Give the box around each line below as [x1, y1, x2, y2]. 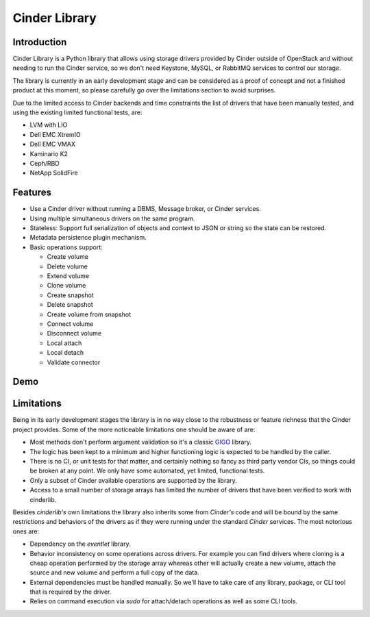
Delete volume [47, 262, 88, 270]
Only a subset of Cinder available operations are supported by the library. [29, 476, 238, 484]
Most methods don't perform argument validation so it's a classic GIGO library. [29, 438, 251, 446]
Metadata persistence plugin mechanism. [29, 234, 147, 242]
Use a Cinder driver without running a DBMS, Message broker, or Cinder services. [29, 205, 262, 213]
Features [12, 187, 51, 199]
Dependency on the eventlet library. [29, 540, 131, 548]
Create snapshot [47, 291, 94, 299]
